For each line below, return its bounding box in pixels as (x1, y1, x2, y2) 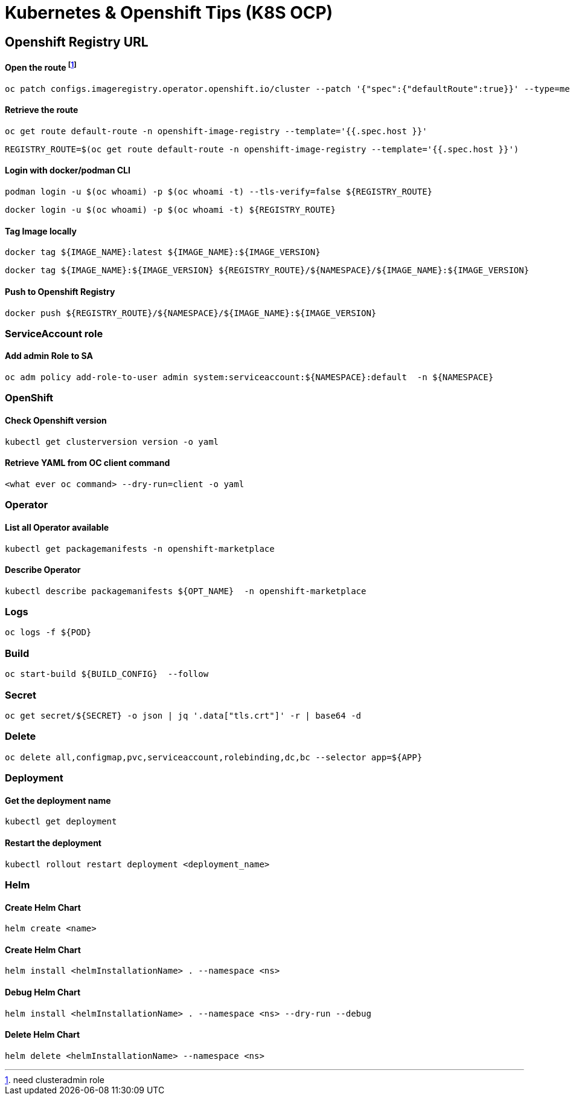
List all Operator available (5, 522, 109, 532)
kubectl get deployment (5, 817, 117, 827)
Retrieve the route (5, 105, 78, 115)
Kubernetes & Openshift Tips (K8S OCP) (5, 2, 333, 23)
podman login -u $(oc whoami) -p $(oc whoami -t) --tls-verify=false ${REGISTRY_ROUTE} (5, 187, 433, 197)
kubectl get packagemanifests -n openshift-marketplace (5, 543, 275, 554)
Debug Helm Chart (5, 986, 81, 997)
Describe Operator (5, 565, 81, 575)
